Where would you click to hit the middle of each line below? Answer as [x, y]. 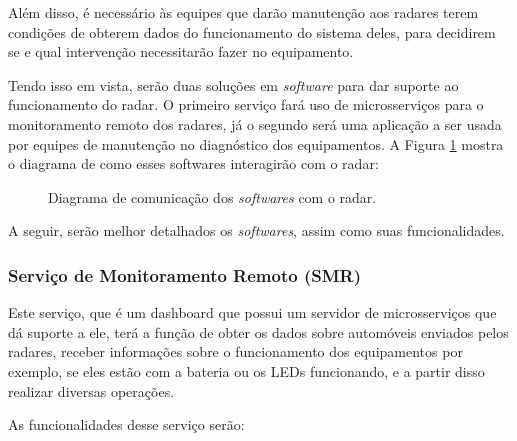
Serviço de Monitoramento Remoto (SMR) [184, 274]
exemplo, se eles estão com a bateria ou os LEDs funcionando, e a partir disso [246, 370]
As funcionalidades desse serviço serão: [126, 424]
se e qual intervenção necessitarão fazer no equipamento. [181, 51]
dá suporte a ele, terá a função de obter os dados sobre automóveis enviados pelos [258, 331]
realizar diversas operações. [91, 390]
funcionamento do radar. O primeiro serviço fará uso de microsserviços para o [246, 104]
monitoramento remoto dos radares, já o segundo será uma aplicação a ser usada [255, 123]
